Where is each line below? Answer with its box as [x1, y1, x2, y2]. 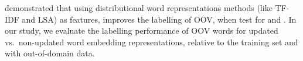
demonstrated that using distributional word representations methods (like [5, 2, 273, 13]
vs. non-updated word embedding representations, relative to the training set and [5, 35, 298, 48]
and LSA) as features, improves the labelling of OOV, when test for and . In [22, 13, 297, 25]
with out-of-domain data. [5, 47, 95, 59]
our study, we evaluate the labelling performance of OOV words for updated [5, 24, 278, 37]
